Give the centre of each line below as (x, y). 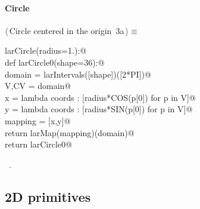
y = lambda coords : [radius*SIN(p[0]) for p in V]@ (99, 109)
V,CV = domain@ (38, 86)
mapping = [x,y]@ (38, 120)
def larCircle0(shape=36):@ (55, 62)
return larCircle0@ (38, 144)
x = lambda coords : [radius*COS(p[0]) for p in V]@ (100, 97)
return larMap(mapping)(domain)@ (70, 132)
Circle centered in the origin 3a (67, 30)
